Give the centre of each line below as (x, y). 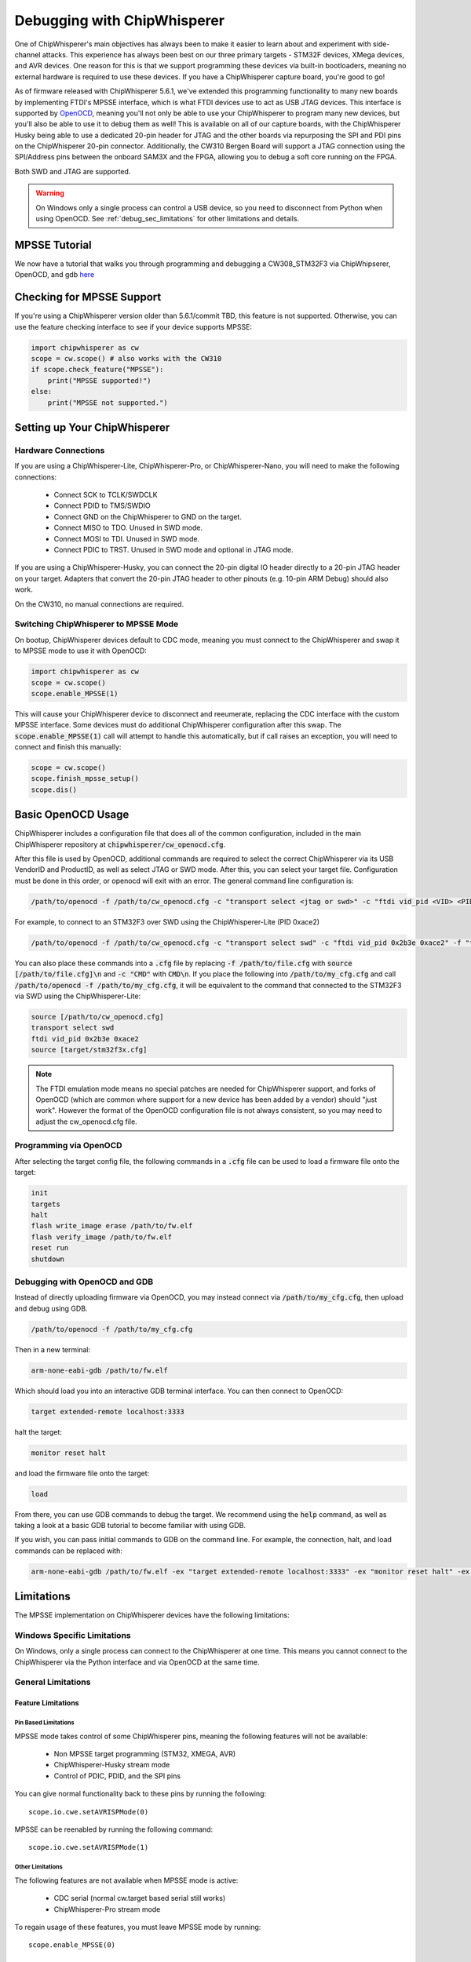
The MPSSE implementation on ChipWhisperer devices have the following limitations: (152, 1615)
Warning (50, 193)
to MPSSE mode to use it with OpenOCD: (80, 651)
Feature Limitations (47, 1703)
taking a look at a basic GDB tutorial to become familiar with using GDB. (130, 1525)
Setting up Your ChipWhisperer (92, 427)
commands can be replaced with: (69, 1551)
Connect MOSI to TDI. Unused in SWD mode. (127, 538)
